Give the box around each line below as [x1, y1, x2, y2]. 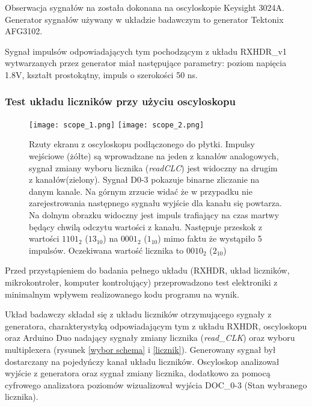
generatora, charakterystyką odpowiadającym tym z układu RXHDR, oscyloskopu [5, 319, 307, 332]
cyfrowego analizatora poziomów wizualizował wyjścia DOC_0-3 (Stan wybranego [5, 378, 307, 391]
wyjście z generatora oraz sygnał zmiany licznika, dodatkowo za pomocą [5, 367, 271, 379]
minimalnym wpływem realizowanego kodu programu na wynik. [5, 287, 239, 300]
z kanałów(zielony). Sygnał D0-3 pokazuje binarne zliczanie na [29, 173, 260, 186]
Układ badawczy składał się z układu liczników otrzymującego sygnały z [5, 308, 272, 320]
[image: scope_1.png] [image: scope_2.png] [29, 120, 204, 129]
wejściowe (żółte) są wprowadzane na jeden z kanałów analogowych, [29, 150, 279, 162]
